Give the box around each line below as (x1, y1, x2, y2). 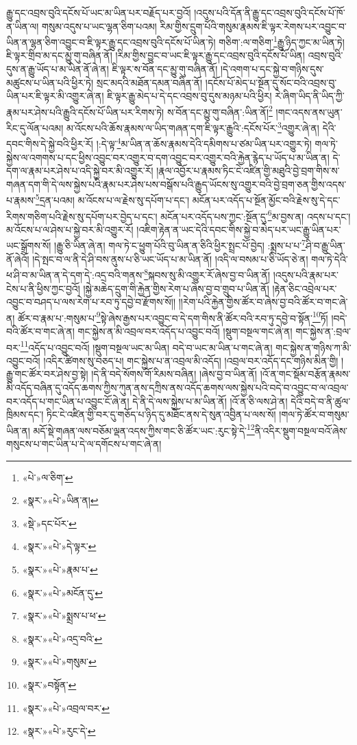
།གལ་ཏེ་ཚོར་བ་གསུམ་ (279, 407, 349, 422)
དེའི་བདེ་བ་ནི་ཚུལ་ (291, 393, 351, 408)
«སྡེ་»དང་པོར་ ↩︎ (22, 516, 77, 530)
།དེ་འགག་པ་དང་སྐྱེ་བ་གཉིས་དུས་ (220, 62, 324, 76)
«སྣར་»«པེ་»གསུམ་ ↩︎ (22, 654, 97, 669)
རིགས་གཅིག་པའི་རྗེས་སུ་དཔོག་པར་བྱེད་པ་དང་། (6, 209, 158, 223)
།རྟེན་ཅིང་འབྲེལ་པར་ (272, 281, 337, 295)
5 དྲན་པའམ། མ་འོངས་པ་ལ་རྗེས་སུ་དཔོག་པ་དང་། (35, 191, 189, 207)
